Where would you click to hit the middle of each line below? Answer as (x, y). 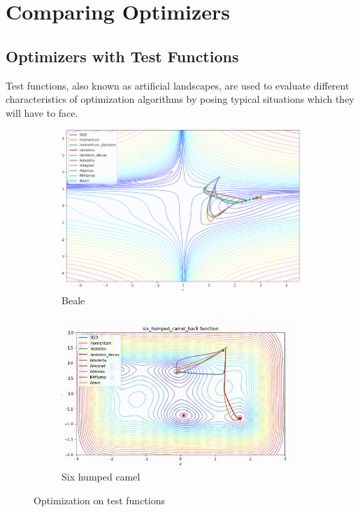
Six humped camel (101, 476)
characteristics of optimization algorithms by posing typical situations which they (180, 99)
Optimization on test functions (100, 500)
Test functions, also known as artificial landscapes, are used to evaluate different (178, 85)
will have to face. (42, 112)
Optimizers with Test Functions (122, 56)
